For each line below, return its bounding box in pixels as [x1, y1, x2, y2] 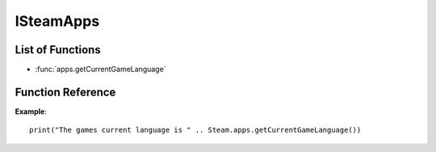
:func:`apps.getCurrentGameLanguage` [35, 65, 166, 74]
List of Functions [15, 43, 101, 57]
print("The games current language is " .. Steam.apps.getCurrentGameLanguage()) [29, 125, 362, 135]
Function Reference [15, 85, 116, 99]
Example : [15, 106, 48, 116]
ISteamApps [15, 12, 100, 30]
